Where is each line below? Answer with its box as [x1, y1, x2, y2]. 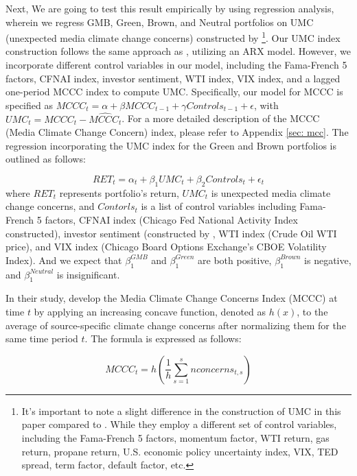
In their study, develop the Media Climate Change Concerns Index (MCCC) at [5, 291, 338, 305]
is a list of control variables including [141, 199, 297, 213]
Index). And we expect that [5, 252, 122, 267]
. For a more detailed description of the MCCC [122, 111, 320, 126]
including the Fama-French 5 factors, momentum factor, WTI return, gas [21, 430, 330, 444]
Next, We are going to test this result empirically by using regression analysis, [5, 1, 334, 15]
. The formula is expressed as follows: [84, 331, 242, 346]
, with [253, 97, 279, 112]
